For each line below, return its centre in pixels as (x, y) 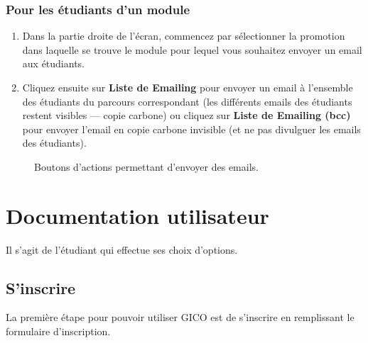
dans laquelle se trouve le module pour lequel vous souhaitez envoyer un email (192, 49)
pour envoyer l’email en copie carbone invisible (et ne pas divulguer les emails (191, 129)
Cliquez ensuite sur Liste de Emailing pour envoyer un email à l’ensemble (188, 87)
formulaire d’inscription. (58, 331)
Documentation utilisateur (137, 215)
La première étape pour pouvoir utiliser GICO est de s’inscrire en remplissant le (180, 317)
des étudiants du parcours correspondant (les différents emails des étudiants (187, 101)
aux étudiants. (54, 63)
